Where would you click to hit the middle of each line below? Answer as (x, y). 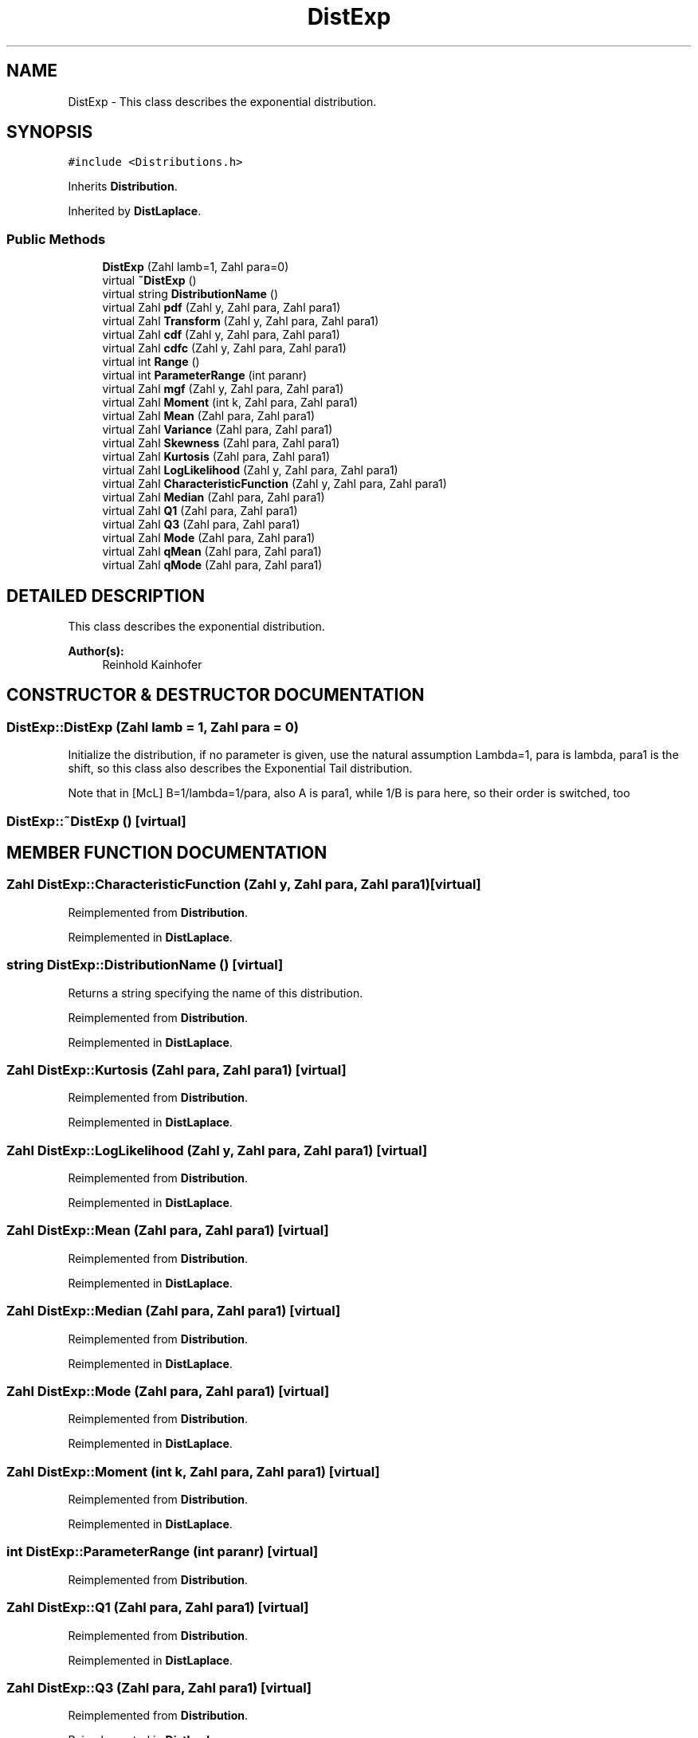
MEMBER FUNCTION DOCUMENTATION (167, 853)
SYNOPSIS (50, 132)
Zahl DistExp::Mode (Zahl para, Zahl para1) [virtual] (168, 1391)
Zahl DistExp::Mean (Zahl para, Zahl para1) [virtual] (168, 1231)
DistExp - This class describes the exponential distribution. (222, 101)
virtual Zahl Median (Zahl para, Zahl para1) (214, 497)
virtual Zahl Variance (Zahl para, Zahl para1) (218, 430)
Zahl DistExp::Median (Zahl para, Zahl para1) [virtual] (174, 1311)
